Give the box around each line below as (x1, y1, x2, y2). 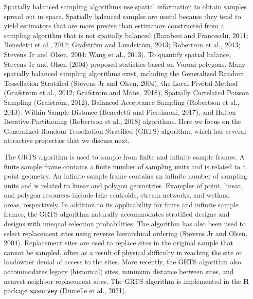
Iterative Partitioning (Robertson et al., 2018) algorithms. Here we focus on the (4, 116, 241, 126)
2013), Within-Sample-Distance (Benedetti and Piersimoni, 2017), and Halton (4, 106, 236, 117)
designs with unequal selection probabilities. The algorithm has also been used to (4, 219, 246, 229)
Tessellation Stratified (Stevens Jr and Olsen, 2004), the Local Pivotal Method (4, 78, 238, 88)
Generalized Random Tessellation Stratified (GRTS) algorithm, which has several (4, 125, 246, 136)
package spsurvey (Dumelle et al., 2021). (4, 285, 127, 296)
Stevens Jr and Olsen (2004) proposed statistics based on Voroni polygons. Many (4, 59, 246, 69)
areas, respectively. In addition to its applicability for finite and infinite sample (4, 199, 239, 209)
